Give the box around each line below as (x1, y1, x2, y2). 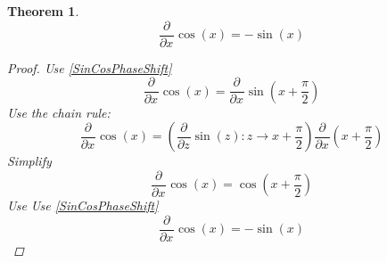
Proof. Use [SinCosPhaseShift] (7, 58, 172, 77)
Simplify (7, 152, 52, 170)
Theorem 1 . (7, 2, 79, 20)
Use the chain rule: (7, 103, 111, 121)
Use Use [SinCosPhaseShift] (7, 196, 159, 215)
